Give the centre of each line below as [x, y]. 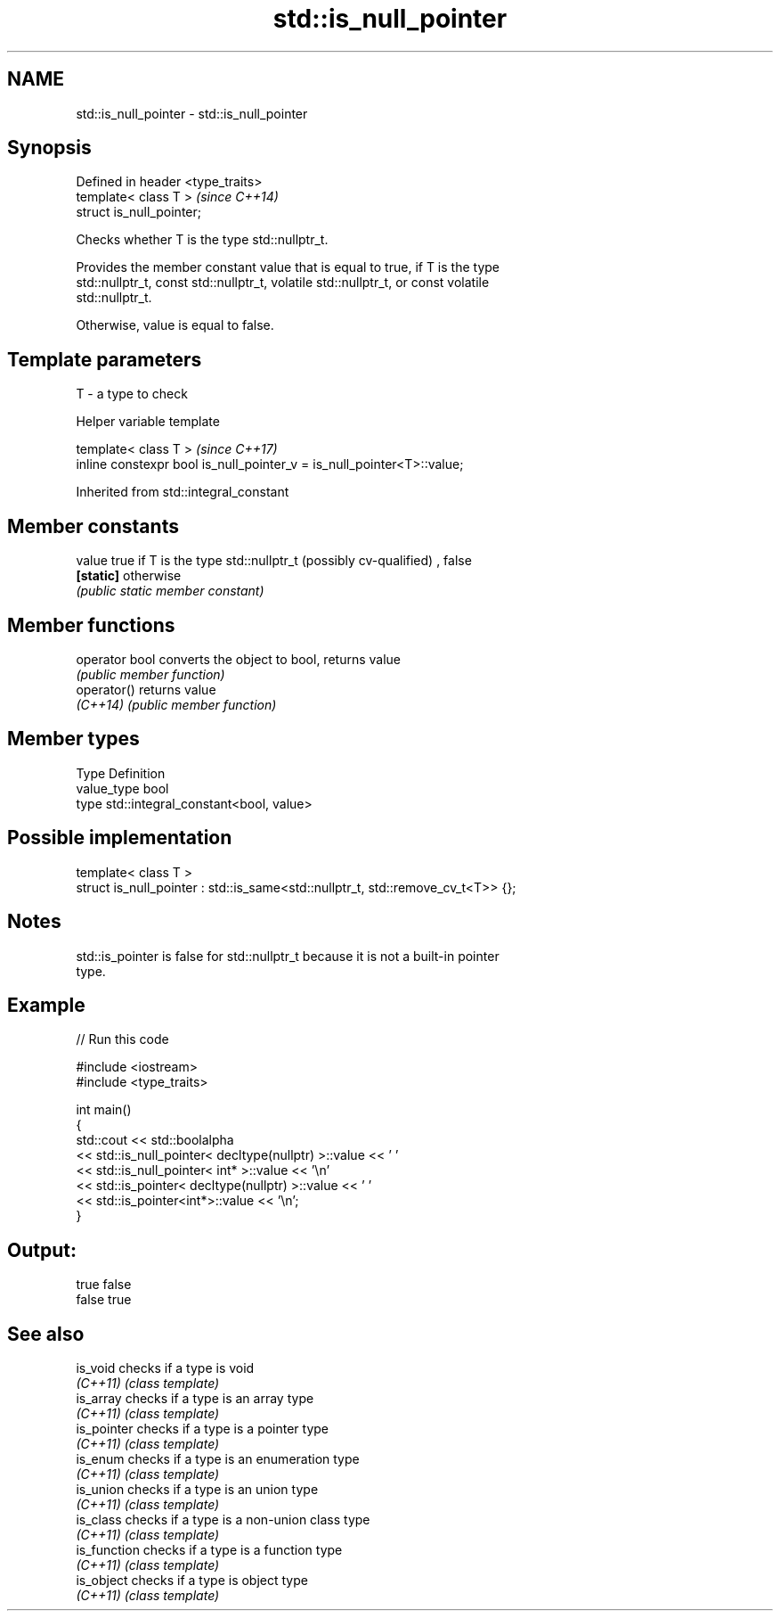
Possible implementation [120, 838]
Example [46, 1005]
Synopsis [49, 148]
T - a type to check [132, 394]
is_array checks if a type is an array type [195, 1399]
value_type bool [122, 788]
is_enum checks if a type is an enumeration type [218, 1459]
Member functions [91, 625]
